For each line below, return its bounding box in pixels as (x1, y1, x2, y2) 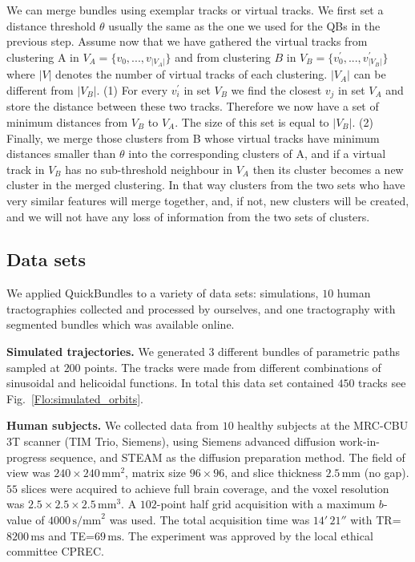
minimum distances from (6, 113, 128, 130)
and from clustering (175, 48, 271, 65)
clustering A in (6, 48, 79, 65)
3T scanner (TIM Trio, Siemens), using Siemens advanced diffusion (6, 433, 336, 450)
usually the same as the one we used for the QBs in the (108, 17, 381, 34)
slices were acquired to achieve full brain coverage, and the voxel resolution (21, 479, 389, 496)
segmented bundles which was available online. (6, 316, 235, 333)
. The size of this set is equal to (175, 113, 329, 130)
